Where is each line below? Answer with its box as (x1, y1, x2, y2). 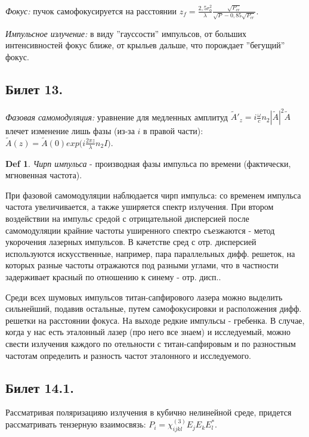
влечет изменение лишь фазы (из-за (5, 125, 135, 137)
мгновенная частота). (5, 169, 82, 181)
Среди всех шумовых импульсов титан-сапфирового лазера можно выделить (5, 290, 283, 303)
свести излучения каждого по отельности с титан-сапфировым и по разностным (5, 337, 296, 350)
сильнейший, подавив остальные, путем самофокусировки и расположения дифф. (5, 302, 302, 315)
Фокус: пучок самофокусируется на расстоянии (5, 4, 177, 17)
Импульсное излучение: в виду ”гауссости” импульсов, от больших (5, 27, 247, 39)
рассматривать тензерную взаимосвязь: (5, 418, 146, 430)
